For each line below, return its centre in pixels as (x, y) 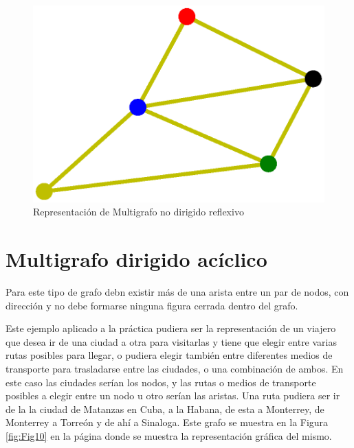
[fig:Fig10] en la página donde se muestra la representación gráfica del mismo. (169, 436)
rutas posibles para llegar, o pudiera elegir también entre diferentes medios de (169, 355)
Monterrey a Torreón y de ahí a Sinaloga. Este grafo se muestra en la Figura (167, 422)
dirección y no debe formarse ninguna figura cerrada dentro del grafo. (152, 305)
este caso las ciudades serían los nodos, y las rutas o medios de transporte (161, 382)
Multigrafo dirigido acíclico (136, 259)
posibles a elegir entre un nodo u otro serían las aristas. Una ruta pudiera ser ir (173, 396)
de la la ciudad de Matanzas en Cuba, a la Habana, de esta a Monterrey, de (165, 409)
